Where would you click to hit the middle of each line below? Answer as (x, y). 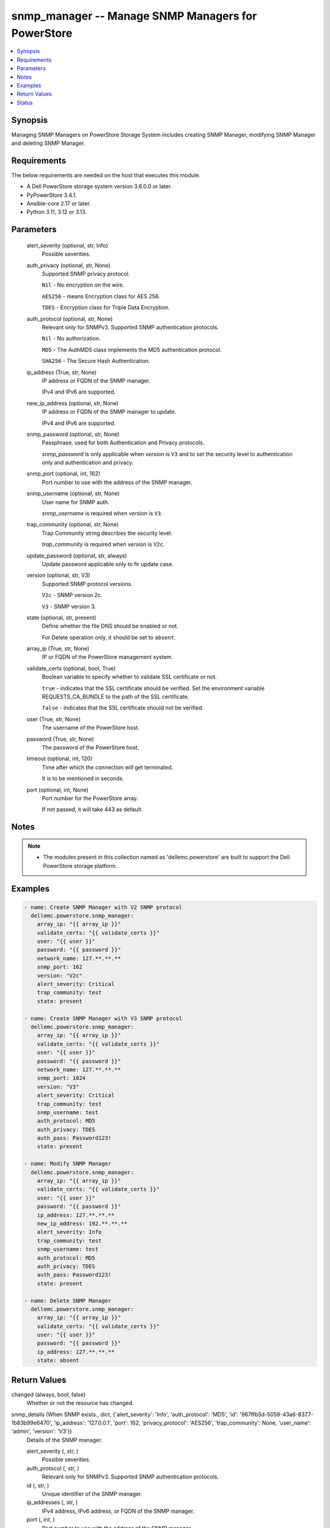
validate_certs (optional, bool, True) (71, 668)
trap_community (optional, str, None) (73, 524)
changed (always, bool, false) (48, 1394)
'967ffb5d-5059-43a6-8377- (277, 1414)
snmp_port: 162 (60, 967)
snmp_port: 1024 (61, 1078)
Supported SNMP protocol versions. (87, 584)
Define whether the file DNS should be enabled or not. (110, 626)
